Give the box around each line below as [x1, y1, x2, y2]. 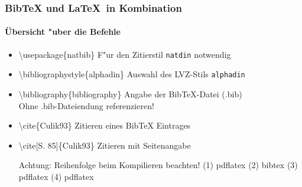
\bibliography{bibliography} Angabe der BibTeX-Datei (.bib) [18, 87, 242, 100]
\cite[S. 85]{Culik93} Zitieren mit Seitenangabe [18, 139, 191, 151]
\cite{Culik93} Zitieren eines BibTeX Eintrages [18, 119, 191, 132]
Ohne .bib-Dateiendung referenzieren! [18, 99, 154, 111]
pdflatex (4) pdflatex [18, 170, 94, 182]
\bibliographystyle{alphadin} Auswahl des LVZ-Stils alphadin [18, 68, 245, 80]
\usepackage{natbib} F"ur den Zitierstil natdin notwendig [18, 48, 231, 60]
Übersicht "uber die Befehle [5, 25, 121, 38]
